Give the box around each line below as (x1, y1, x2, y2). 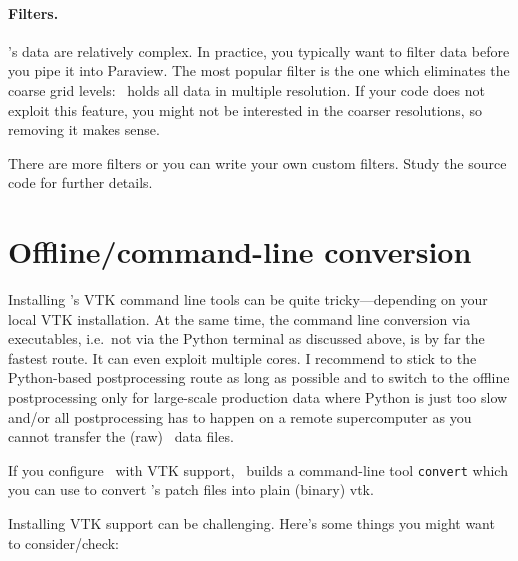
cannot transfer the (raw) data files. (8, 426, 234, 447)
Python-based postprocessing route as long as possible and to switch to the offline (8, 367, 510, 388)
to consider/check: (8, 532, 119, 553)
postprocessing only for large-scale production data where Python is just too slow (8, 387, 508, 408)
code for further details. (8, 172, 153, 193)
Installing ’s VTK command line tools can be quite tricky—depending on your (8, 289, 488, 310)
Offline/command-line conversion (8, 231, 472, 272)
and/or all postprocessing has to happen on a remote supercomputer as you (8, 406, 472, 427)
